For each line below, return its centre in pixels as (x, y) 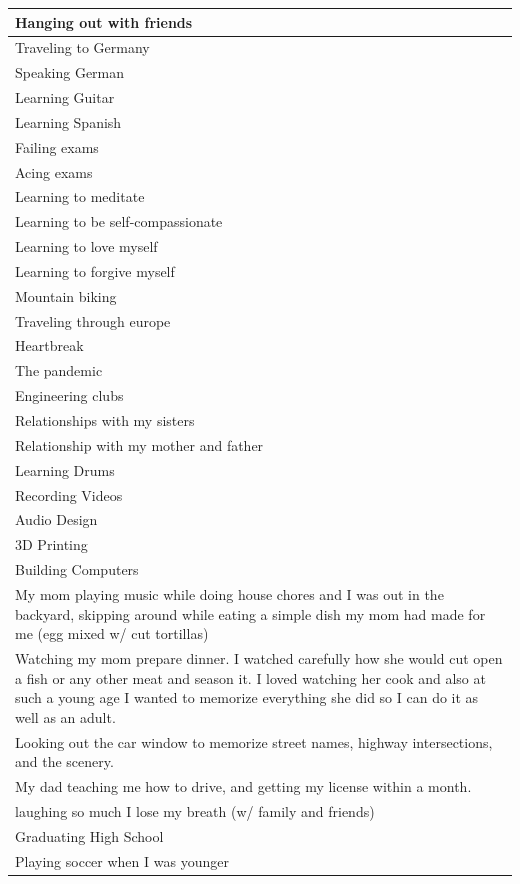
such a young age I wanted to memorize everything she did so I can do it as (247, 697)
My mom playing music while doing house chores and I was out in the (229, 593)
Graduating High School (89, 835)
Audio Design (56, 519)
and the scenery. (64, 761)
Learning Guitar (65, 97)
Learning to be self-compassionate (119, 221)
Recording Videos (69, 494)
